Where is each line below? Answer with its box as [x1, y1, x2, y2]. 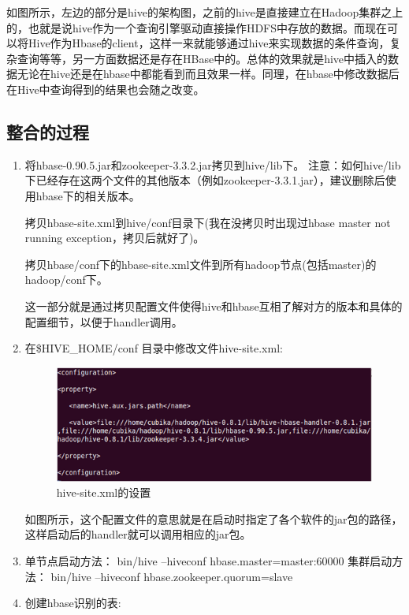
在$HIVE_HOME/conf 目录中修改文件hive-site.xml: [24, 340, 283, 356]
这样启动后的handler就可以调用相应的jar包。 [24, 526, 251, 542]
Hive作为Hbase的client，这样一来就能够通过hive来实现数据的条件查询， [28, 35, 390, 51]
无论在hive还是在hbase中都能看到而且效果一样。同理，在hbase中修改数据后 [17, 65, 400, 82]
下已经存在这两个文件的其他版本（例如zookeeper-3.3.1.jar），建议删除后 [24, 172, 385, 188]
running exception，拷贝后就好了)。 [24, 229, 205, 246]
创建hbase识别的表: [24, 594, 121, 611]
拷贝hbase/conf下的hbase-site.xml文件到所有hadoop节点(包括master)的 [24, 255, 377, 272]
